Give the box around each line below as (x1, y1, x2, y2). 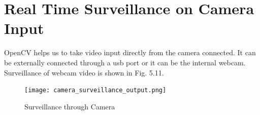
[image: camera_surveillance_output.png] (24, 87, 167, 94)
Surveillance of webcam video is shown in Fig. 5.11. (4, 67, 164, 78)
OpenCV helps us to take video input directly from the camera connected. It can (4, 47, 256, 58)
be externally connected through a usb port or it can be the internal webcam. (4, 57, 246, 67)
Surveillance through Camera (24, 101, 115, 111)
